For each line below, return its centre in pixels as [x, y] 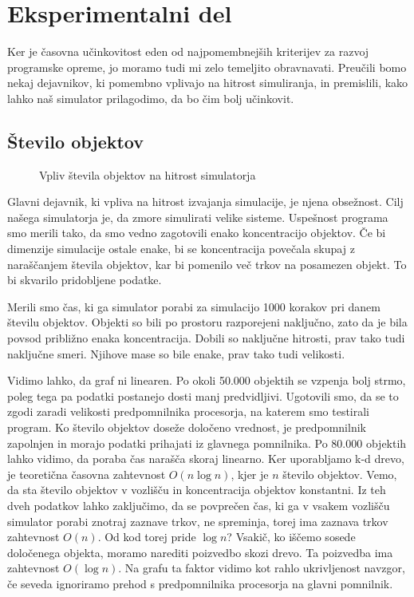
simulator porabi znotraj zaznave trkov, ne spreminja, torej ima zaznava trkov [198, 521]
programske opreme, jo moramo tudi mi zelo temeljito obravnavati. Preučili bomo [207, 67]
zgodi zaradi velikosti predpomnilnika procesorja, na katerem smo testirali [189, 411]
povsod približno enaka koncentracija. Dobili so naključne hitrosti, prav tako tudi [206, 338]
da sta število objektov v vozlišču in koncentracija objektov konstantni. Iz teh [197, 490]
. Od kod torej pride [147, 537]
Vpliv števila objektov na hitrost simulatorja [148, 174]
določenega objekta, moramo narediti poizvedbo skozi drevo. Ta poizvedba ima [200, 552]
